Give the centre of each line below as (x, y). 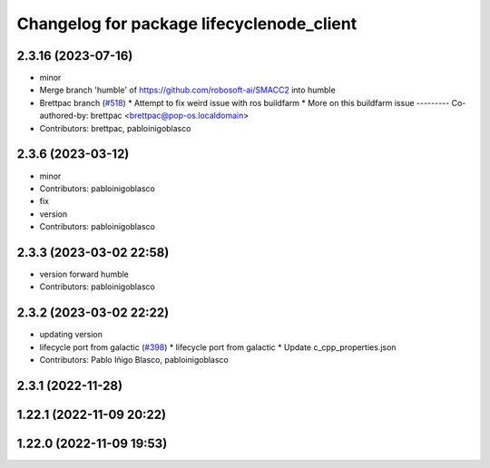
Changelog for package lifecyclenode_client (187, 24)
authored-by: (64, 116)
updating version (71, 335)
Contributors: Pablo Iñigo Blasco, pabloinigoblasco (134, 360)
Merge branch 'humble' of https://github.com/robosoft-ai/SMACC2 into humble (187, 90)
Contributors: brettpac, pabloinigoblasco (115, 128)
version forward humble (84, 274)
